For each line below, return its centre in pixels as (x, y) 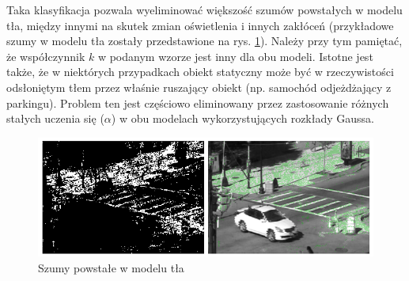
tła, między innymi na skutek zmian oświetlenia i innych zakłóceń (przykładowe (200, 25)
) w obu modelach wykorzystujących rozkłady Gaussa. (242, 118)
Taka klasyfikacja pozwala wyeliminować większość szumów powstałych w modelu (204, 9)
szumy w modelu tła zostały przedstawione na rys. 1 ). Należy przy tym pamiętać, (204, 41)
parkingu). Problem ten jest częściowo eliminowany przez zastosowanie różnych (198, 103)
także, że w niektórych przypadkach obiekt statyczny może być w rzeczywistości (200, 72)
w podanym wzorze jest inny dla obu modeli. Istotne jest (235, 56)
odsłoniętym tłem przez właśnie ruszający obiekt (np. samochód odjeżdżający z (199, 87)
